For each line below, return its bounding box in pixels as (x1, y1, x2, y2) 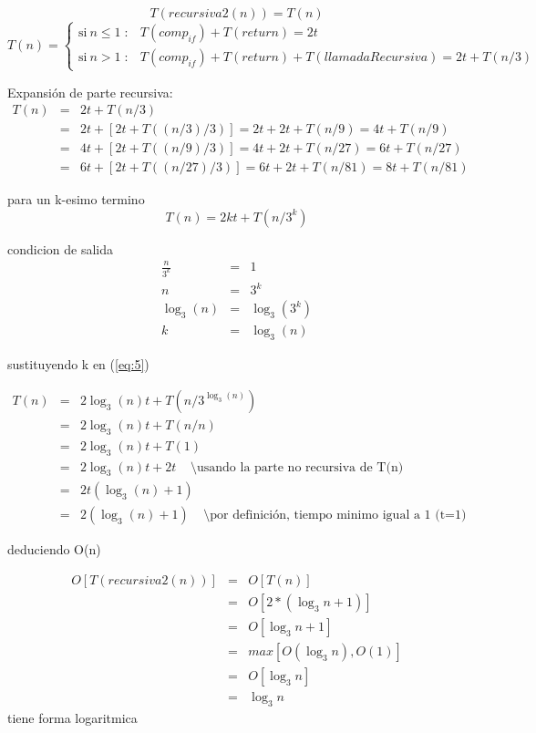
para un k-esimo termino (7, 190, 145, 209)
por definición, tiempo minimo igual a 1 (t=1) (210, 509, 467, 522)
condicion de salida (7, 239, 113, 258)
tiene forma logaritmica (7, 708, 138, 728)
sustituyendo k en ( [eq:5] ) (7, 355, 149, 374)
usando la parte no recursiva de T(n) (196, 460, 404, 474)
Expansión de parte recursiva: (7, 82, 173, 101)
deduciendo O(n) (7, 540, 101, 559)
